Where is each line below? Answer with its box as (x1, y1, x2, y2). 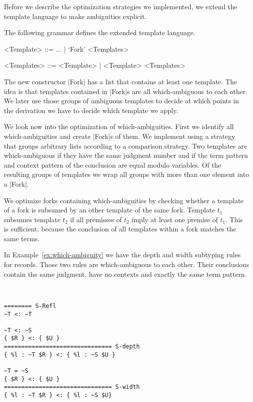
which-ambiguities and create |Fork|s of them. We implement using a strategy (4, 131, 235, 141)
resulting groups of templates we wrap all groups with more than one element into (4, 169, 249, 179)
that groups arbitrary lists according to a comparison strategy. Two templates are (4, 140, 247, 151)
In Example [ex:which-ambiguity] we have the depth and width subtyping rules (4, 249, 241, 260)
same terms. (4, 233, 40, 243)
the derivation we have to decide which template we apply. (4, 105, 179, 115)
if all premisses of (70, 214, 122, 224)
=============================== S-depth (4, 343, 140, 350)
